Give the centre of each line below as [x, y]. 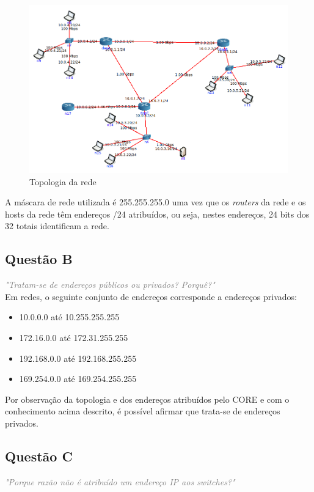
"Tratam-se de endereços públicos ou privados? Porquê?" [110, 285]
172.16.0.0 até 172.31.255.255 [74, 337]
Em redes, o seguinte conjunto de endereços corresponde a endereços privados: [151, 296]
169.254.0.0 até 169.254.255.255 [78, 379]
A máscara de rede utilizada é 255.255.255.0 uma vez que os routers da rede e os [155, 202]
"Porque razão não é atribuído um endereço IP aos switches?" [120, 481]
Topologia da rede [63, 181]
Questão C [39, 456]
